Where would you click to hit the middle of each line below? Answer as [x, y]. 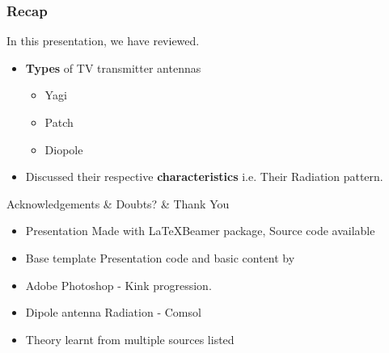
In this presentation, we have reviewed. [103, 41]
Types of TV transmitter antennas [113, 67]
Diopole [64, 149]
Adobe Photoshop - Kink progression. [118, 285]
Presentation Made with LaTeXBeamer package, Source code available [200, 231]
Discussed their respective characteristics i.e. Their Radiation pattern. [204, 176]
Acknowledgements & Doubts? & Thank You [118, 203]
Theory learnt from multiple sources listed [130, 339]
